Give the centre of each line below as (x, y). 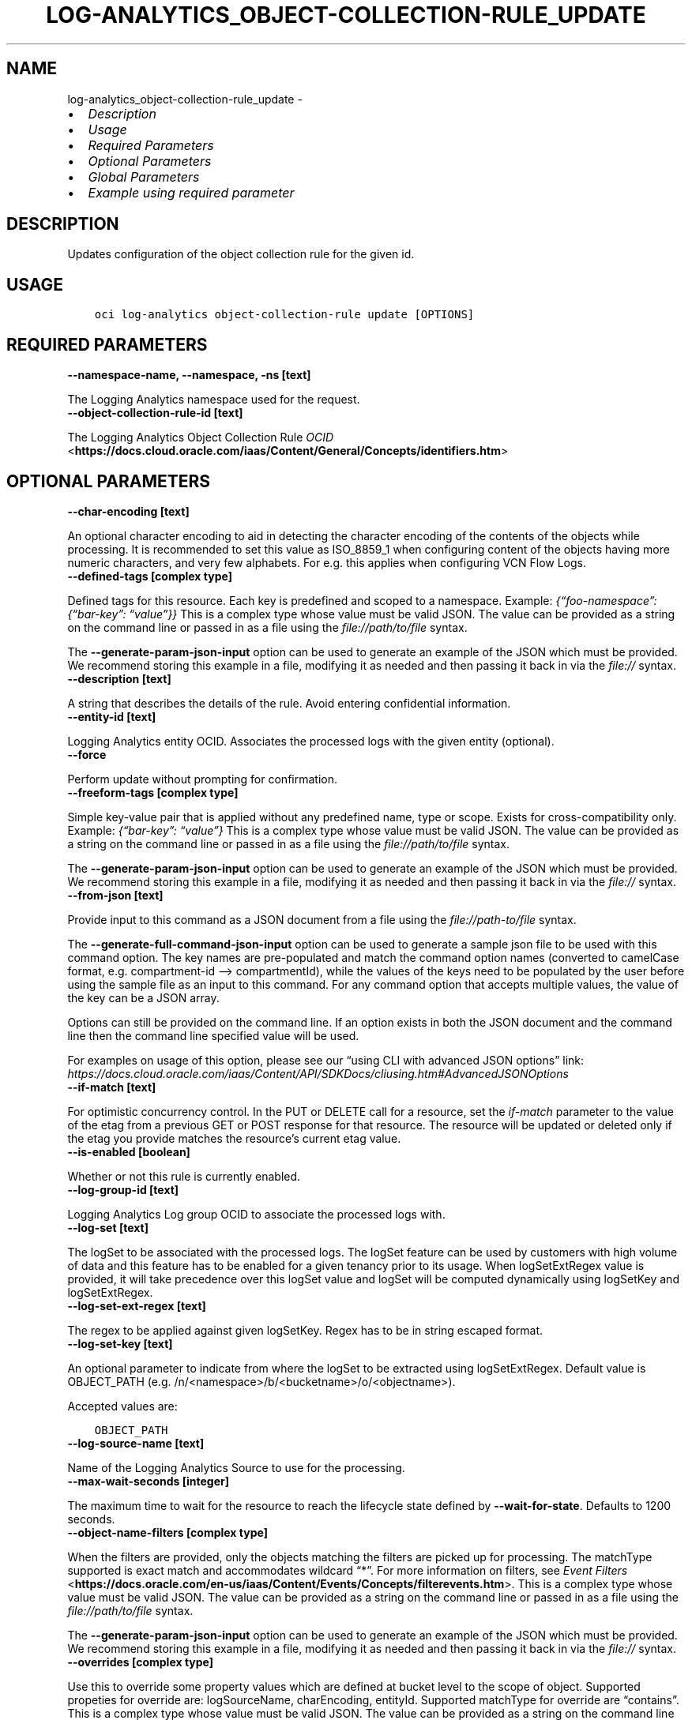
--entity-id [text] (112, 716)
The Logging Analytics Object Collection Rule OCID (201, 438)
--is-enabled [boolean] (129, 1151)
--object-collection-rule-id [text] (155, 413)
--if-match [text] (112, 1087)
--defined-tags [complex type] (150, 576)
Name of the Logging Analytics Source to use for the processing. (236, 1467)
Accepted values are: (122, 1406)
